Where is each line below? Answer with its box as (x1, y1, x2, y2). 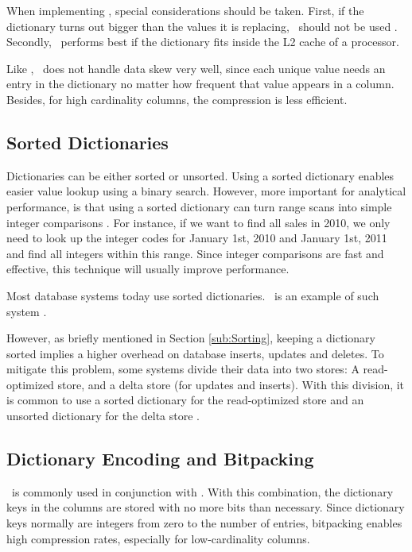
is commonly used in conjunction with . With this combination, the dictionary (11, 483, 394, 500)
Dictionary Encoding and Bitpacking (6, 446, 314, 471)
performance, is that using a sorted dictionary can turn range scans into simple (6, 198, 392, 214)
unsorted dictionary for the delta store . (6, 407, 200, 424)
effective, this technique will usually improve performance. (6, 261, 290, 277)
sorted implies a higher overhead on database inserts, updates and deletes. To (6, 345, 384, 361)
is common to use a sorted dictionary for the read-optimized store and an (6, 392, 364, 408)
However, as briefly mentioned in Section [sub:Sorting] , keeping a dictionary (6, 330, 375, 346)
